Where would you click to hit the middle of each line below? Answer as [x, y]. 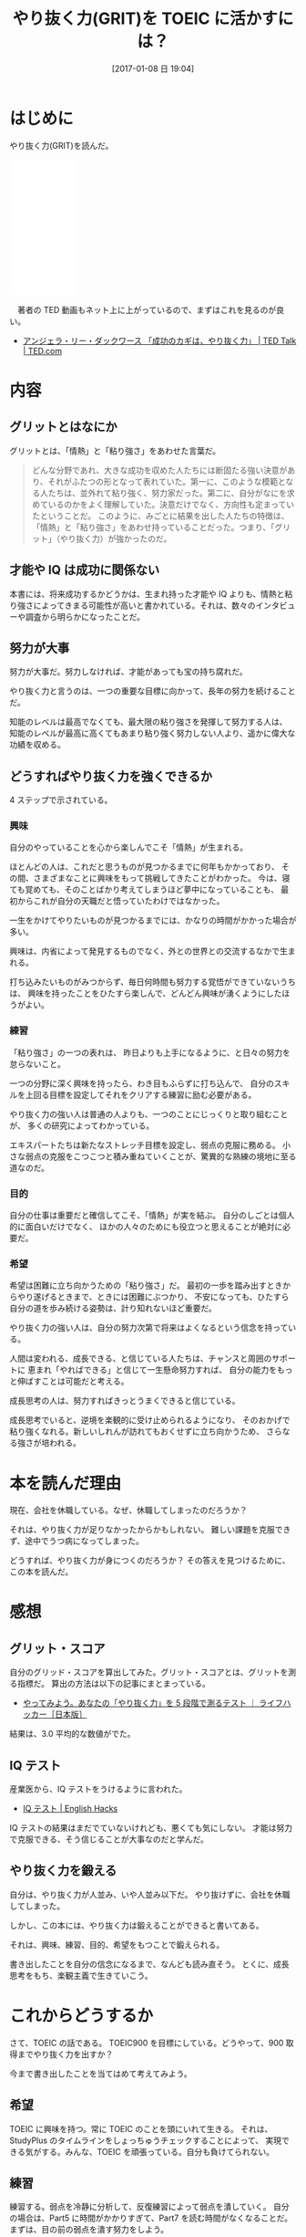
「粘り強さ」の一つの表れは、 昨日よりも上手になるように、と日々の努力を [150, 1052]
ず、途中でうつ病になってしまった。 [76, 1541]
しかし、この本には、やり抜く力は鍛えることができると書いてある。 [137, 1925]
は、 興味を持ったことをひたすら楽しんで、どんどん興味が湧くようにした [146, 993]
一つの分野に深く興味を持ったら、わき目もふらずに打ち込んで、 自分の [142, 1083]
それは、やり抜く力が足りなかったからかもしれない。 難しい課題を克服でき [150, 1530]
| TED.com [42, 350]
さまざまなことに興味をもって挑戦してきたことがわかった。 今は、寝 [162, 878]
